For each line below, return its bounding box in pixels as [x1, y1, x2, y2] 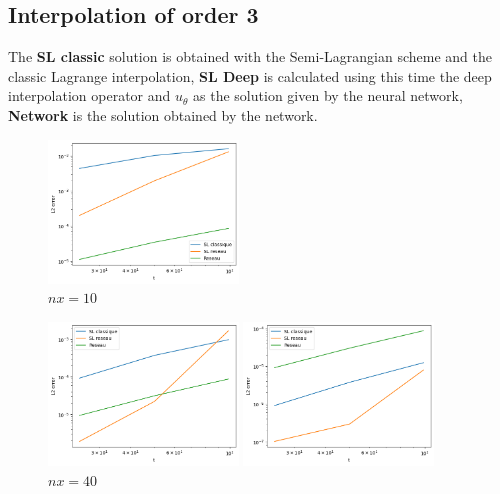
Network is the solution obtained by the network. [8, 104, 318, 125]
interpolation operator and [8, 85, 171, 106]
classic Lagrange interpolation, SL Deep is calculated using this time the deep [8, 65, 492, 86]
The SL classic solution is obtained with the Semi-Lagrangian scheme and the [8, 46, 492, 67]
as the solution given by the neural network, [193, 85, 463, 106]
